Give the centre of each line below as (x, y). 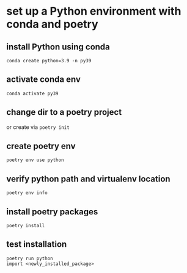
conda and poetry (53, 24)
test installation (37, 245)
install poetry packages (52, 212)
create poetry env (41, 146)
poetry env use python (35, 160)
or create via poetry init (38, 127)
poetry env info (27, 193)
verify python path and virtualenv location (88, 179)
